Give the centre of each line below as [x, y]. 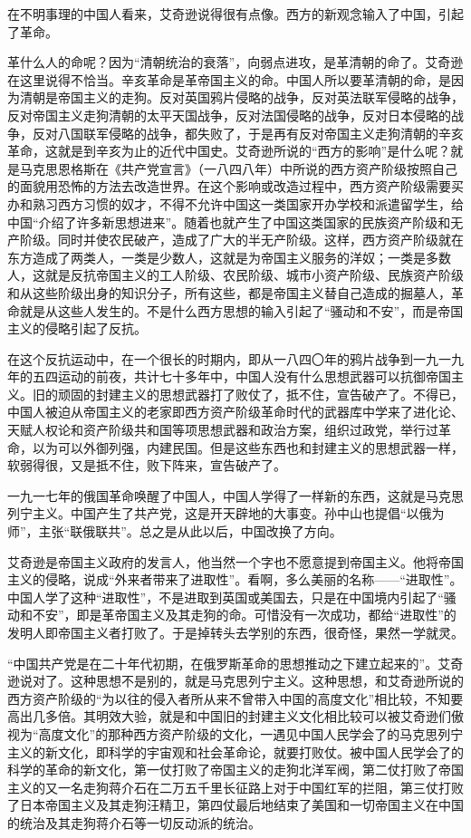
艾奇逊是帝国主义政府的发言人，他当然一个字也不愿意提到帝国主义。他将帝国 [235, 561]
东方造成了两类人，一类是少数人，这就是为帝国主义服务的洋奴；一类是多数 [229, 257]
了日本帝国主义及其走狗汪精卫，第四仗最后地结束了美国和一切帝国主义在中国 [235, 805]
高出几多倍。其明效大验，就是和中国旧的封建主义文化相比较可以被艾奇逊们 [229, 716]
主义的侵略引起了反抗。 [77, 328]
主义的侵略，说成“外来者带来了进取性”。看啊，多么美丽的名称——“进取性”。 [235, 579]
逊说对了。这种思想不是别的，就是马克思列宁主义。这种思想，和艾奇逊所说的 [235, 681]
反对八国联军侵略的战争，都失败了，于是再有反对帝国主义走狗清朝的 [235, 133]
